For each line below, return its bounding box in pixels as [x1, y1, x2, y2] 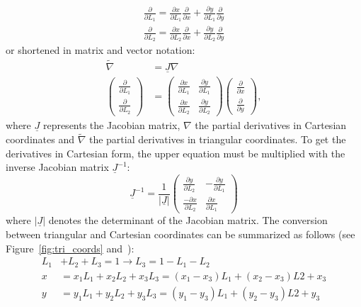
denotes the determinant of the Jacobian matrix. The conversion [48, 213, 328, 228]
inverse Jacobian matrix [6, 160, 109, 174]
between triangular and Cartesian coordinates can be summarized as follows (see [6, 227, 355, 241]
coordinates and [6, 132, 74, 147]
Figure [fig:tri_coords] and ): [6, 240, 134, 255]
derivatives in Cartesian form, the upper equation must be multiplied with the [6, 145, 345, 160]
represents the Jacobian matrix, [42, 118, 180, 133]
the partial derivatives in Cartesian [195, 118, 347, 133]
